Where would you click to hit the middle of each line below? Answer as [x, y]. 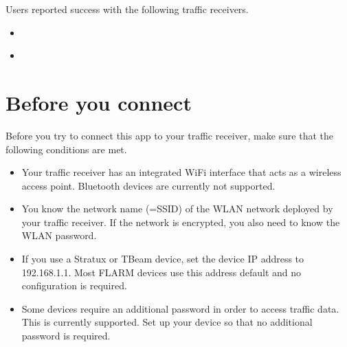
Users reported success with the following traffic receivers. [127, 9]
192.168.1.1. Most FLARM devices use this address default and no [161, 272]
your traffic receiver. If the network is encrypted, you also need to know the [181, 222]
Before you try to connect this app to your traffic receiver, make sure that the [169, 135]
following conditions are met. [66, 149]
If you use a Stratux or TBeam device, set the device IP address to [163, 259]
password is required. [66, 336]
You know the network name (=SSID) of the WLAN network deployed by [177, 209]
